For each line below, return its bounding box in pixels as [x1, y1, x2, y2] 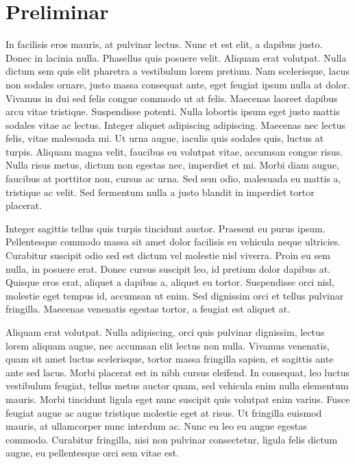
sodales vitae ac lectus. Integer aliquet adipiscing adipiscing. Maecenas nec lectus [5, 117, 345, 132]
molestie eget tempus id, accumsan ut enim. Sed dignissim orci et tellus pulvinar [5, 288, 344, 302]
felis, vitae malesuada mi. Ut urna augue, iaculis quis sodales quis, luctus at [5, 131, 324, 145]
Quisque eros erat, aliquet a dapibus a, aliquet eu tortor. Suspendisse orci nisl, [5, 275, 334, 289]
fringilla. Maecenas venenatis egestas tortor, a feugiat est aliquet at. [5, 302, 291, 316]
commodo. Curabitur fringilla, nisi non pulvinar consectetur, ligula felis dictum [5, 432, 338, 446]
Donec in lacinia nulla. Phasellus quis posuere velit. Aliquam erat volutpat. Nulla [5, 50, 347, 64]
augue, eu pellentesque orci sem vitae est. [5, 445, 180, 460]
